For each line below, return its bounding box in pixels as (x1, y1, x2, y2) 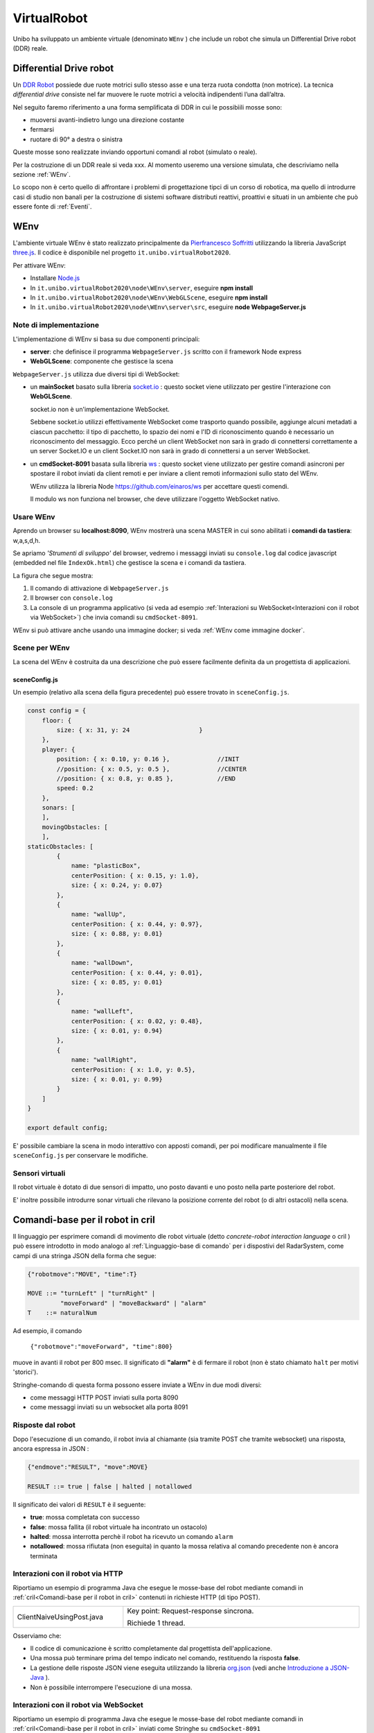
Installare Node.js (30, 274, 80, 282)
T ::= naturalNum (27, 1309, 97, 1317)
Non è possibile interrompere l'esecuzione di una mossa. (30, 1683, 193, 1691)
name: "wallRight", (71, 1056, 138, 1064)
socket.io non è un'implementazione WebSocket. (30, 405, 170, 413)
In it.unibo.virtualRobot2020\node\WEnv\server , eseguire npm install (30, 284, 253, 292)
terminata (30, 1551, 58, 1560)
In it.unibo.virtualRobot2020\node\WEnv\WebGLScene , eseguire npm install (30, 293, 268, 302)
